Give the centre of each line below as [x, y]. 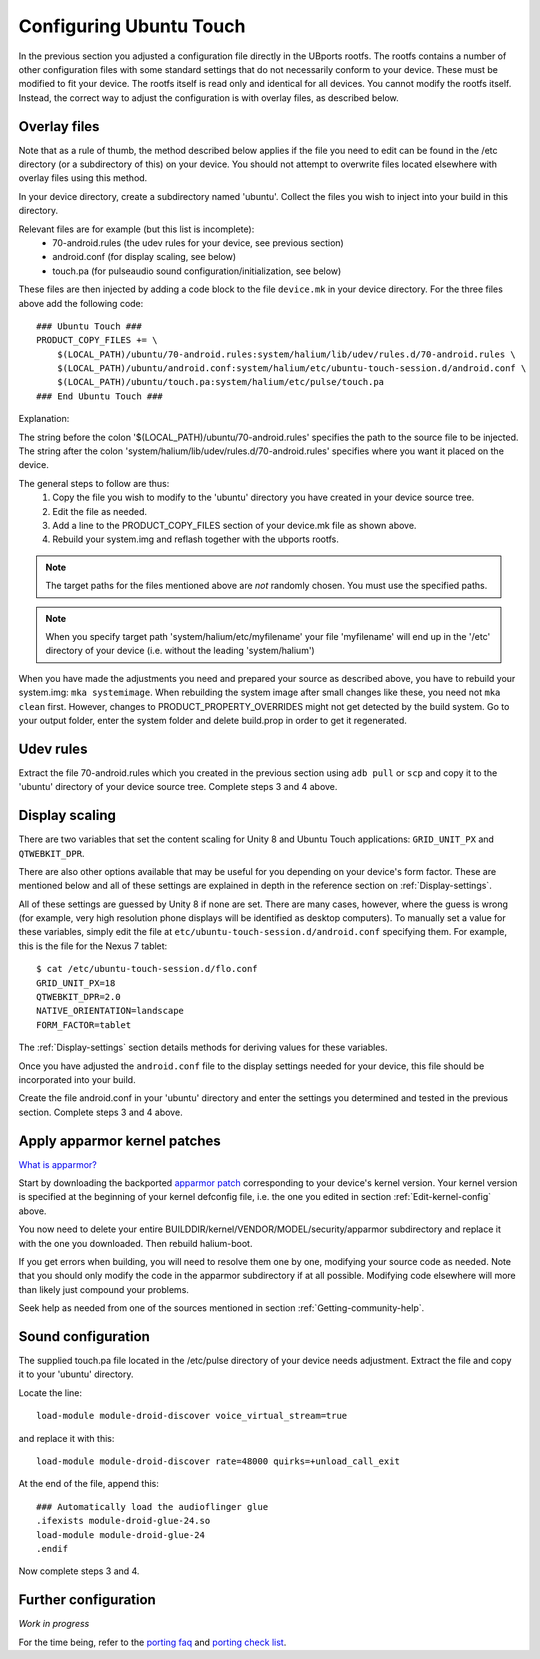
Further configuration [87, 1600]
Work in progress [54, 1624]
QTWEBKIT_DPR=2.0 [78, 997]
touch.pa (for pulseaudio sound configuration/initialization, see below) [197, 271]
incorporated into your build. [77, 1079]
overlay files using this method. [83, 178]
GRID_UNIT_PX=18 [76, 983]
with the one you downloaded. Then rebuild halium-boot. [135, 1243]
